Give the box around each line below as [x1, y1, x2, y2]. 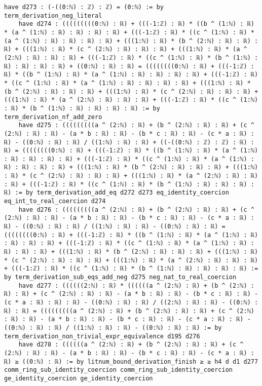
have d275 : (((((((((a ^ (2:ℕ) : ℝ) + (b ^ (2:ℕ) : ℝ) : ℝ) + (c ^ [18, 122, 254, 129]
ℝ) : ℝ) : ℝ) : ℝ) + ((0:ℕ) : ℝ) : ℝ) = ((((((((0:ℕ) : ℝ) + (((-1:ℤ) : [4, 62, 254, 70]
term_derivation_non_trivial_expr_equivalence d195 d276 [4, 332, 200, 340]
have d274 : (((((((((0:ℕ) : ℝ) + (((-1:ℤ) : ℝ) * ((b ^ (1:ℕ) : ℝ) [18, 20, 254, 28]
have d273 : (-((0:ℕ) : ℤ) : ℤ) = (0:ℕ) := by [4, 4, 164, 11]
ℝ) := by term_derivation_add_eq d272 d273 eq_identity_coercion [4, 189, 229, 197]
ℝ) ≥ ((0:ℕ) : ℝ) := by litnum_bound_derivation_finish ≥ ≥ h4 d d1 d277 [4, 358, 258, 365]
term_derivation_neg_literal [4, 12, 102, 19]
